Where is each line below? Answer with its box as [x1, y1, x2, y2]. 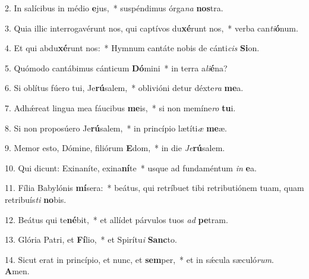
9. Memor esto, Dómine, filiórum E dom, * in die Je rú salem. [5, 142, 225, 154]
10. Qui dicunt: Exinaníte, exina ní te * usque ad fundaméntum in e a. [5, 161, 257, 174]
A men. [5, 265, 30, 277]
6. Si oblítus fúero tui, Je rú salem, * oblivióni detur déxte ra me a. [5, 81, 244, 94]
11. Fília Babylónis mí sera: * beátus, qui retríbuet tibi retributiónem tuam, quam [5, 181, 304, 194]
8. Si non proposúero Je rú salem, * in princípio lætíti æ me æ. [5, 121, 227, 134]
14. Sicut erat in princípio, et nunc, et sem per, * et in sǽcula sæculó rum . [5, 253, 274, 265]
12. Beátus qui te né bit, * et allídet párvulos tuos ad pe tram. [5, 213, 228, 225]
